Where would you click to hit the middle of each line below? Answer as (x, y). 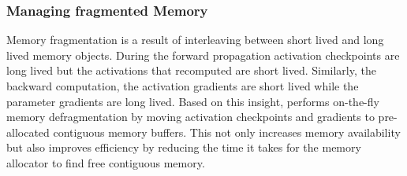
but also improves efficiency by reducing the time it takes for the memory (184, 147)
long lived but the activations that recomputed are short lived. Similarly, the (191, 70)
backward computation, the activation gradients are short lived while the (183, 86)
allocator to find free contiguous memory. (106, 162)
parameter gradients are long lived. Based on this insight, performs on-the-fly (193, 101)
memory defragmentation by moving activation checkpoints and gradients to (190, 117)
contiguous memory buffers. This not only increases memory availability (227, 132)
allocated (28, 132)
